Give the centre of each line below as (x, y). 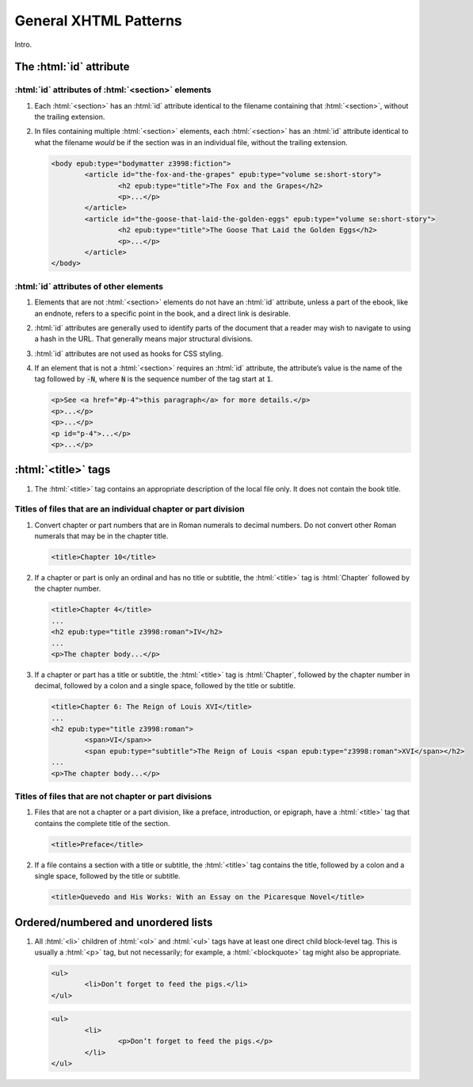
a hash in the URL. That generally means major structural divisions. (144, 339)
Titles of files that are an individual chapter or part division (130, 509)
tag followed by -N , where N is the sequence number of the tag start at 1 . (154, 379)
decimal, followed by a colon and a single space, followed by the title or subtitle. (165, 686)
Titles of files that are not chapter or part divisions (113, 796)
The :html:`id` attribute (72, 67)
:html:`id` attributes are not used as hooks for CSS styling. (129, 354)
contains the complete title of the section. (102, 823)
